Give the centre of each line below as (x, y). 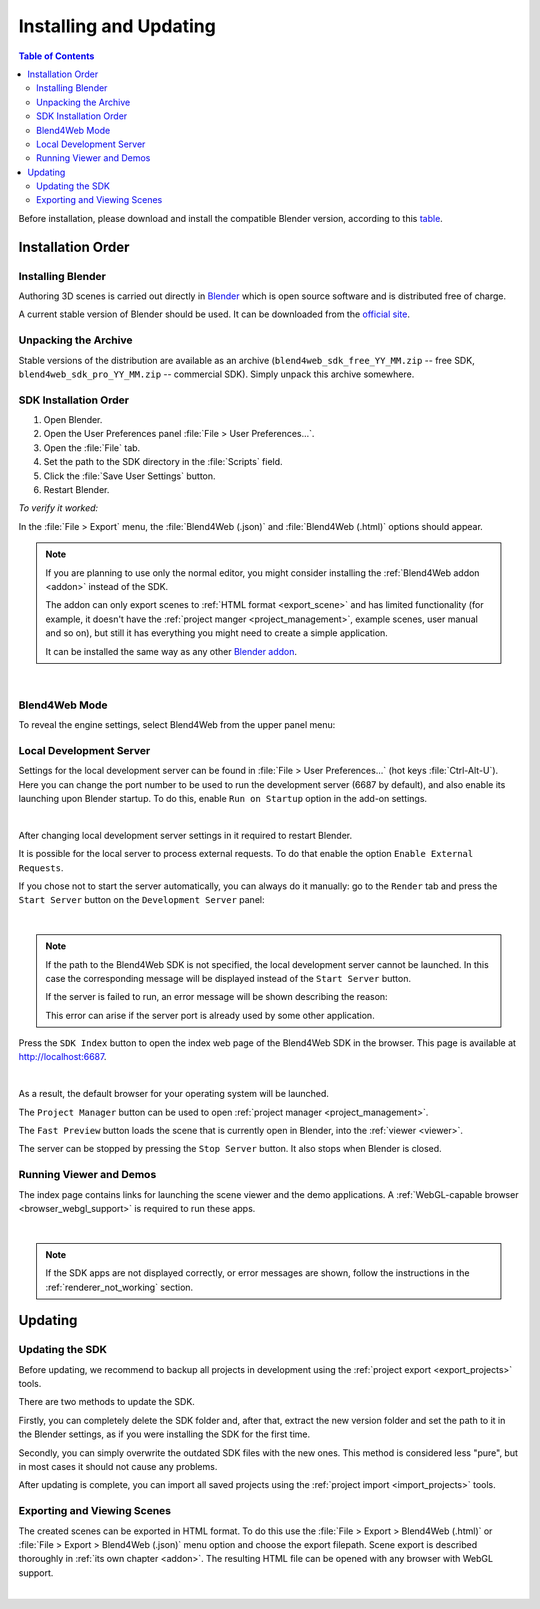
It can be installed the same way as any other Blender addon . (171, 651)
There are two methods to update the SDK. (106, 1402)
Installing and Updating (117, 26)
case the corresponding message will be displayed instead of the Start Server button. (228, 978)
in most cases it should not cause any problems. (118, 1466)
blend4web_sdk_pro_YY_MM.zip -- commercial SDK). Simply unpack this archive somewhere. (216, 374)
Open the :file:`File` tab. (92, 447)
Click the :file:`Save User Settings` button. (129, 476)
